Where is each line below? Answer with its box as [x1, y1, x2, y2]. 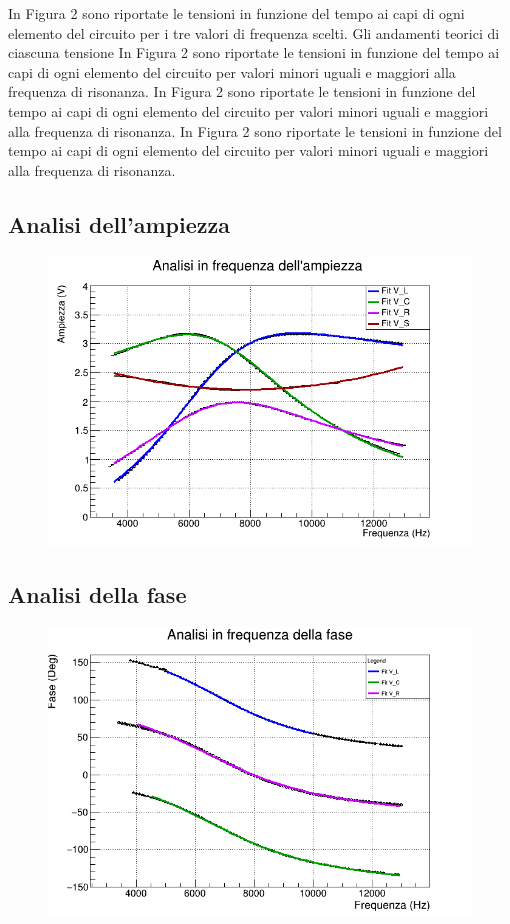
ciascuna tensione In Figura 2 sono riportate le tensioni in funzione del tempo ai [8, 42, 500, 63]
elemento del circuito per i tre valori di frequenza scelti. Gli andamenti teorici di [8, 22, 500, 43]
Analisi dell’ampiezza [8, 208, 230, 239]
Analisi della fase [8, 578, 187, 609]
